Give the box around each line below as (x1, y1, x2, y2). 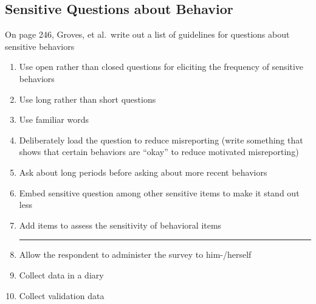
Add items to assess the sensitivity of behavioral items (19, 218, 222, 231)
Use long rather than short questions (19, 92, 156, 105)
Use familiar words (19, 113, 89, 126)
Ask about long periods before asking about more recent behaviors (19, 165, 267, 178)
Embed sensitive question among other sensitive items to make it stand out (19, 186, 300, 199)
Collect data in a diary (19, 268, 104, 281)
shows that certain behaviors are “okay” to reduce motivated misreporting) (19, 145, 299, 158)
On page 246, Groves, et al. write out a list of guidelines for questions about (5, 28, 290, 41)
